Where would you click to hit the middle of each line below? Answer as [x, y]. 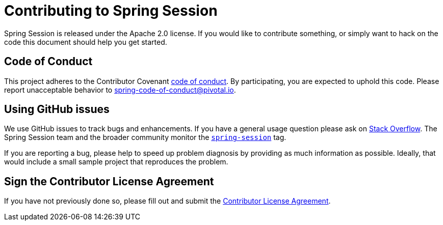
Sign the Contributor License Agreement [109, 181]
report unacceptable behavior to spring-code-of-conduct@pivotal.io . [120, 90]
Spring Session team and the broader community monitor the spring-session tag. [145, 137]
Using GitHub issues [57, 109]
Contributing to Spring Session [111, 11]
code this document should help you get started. [86, 42]
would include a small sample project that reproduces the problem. [116, 162]
